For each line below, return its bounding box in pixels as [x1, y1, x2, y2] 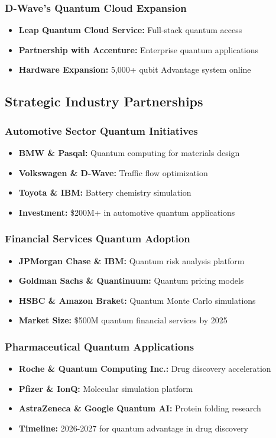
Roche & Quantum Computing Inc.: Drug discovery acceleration [18, 362, 271, 375]
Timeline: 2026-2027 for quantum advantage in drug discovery [18, 421, 248, 434]
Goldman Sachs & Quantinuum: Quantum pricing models [18, 274, 244, 287]
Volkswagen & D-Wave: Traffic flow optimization [18, 166, 208, 179]
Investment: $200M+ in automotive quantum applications [18, 206, 235, 218]
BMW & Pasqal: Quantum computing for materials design [18, 147, 240, 158]
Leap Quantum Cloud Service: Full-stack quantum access [18, 24, 242, 36]
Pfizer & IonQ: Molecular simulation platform [18, 382, 193, 394]
